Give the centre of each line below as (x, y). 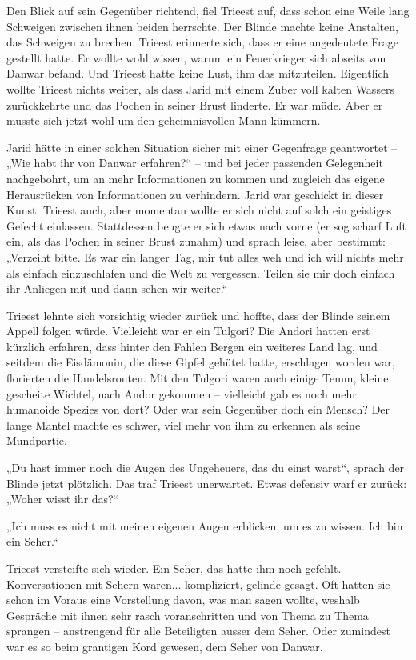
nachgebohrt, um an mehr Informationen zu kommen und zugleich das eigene (196, 178)
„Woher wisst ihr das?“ (63, 499)
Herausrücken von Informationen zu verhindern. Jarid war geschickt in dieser (195, 194)
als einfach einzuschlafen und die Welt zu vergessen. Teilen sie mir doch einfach (201, 272)
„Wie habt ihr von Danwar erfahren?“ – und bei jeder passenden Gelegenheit (195, 163)
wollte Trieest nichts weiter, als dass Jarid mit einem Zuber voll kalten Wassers (201, 88)
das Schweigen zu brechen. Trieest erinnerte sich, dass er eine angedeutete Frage (202, 42)
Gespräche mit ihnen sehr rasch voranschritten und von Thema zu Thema (188, 615)
